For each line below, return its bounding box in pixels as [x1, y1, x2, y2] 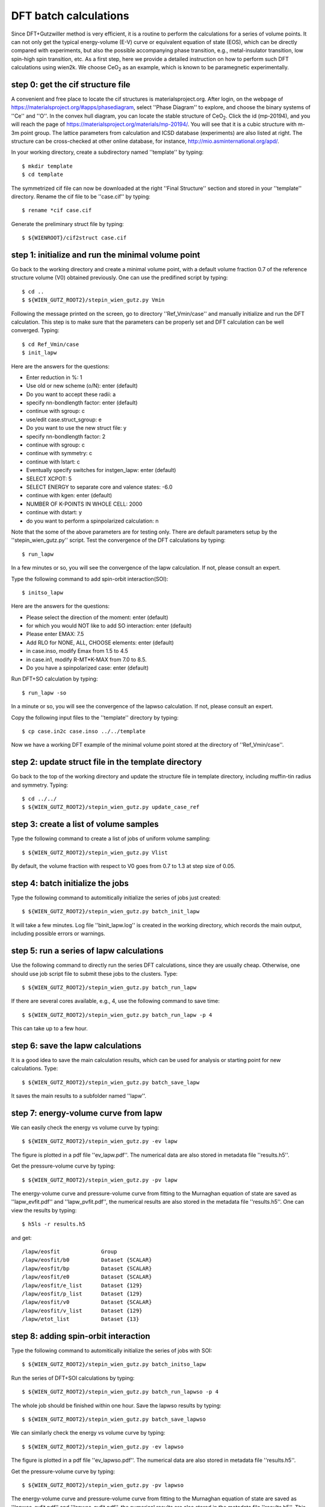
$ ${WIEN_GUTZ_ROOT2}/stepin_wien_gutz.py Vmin [22, 297, 165, 304]
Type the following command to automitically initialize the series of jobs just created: [11, 894, 221, 901]
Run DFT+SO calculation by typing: [11, 675, 98, 682]
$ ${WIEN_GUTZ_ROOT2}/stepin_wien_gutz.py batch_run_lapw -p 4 [22, 1011, 212, 1018]
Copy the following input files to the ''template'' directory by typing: [11, 714, 179, 721]
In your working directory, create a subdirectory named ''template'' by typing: [11, 148, 204, 156]
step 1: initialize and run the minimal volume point [11, 250, 200, 260]
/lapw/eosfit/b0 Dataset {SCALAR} [22, 1257, 152, 1263]
